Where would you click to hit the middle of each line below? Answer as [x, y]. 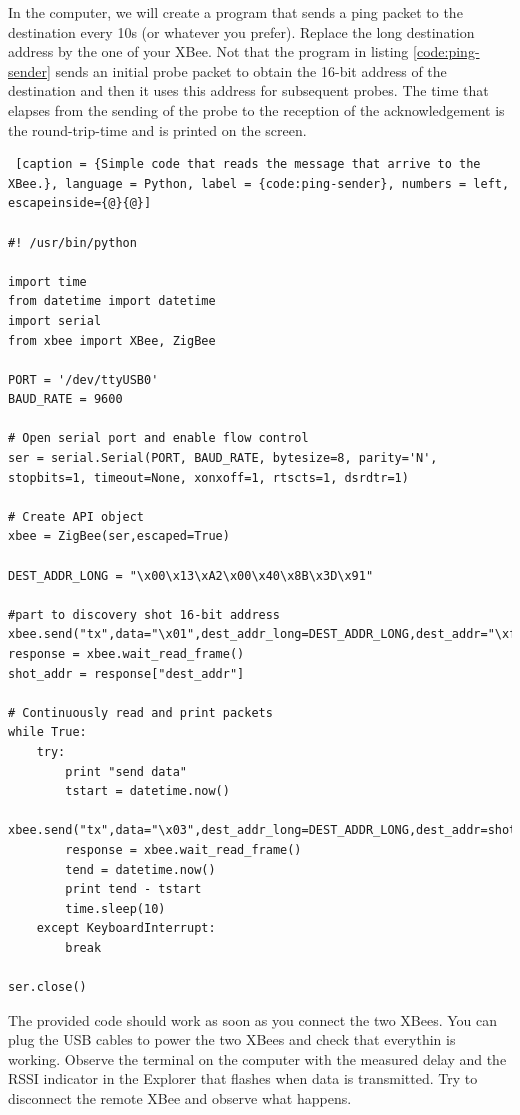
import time [47, 281]
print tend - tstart [133, 889]
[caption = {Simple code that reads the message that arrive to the [248, 164]
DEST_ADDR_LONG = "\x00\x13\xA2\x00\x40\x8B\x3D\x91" [191, 575]
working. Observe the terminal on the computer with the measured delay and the [257, 1058]
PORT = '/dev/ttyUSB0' [83, 379]
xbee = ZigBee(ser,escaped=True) [119, 536]
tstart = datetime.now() [147, 791]
